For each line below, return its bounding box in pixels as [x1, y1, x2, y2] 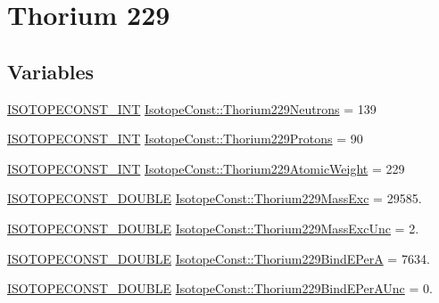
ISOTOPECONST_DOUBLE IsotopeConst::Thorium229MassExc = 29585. [7, 189, 422, 208]
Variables [7, 57, 95, 85]
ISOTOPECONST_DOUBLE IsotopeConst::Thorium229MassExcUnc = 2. [7, 218, 419, 237]
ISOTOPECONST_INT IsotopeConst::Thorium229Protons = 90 [7, 129, 363, 148]
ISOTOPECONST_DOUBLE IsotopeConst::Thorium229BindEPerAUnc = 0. [7, 279, 433, 298]
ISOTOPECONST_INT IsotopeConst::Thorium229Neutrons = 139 [7, 99, 377, 118]
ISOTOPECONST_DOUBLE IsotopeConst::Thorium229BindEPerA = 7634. [7, 249, 430, 267]
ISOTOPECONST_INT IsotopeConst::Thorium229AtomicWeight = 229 [7, 159, 405, 177]
